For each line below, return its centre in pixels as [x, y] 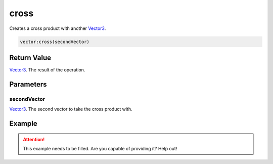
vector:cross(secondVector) [55, 42]
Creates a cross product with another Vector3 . [58, 28]
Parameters [28, 84]
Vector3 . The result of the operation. [47, 70]
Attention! [34, 139]
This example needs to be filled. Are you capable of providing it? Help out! [100, 148]
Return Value [30, 57]
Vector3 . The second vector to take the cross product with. [71, 109]
